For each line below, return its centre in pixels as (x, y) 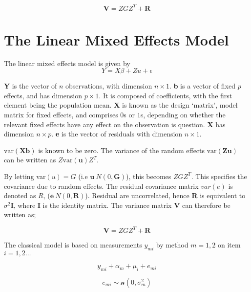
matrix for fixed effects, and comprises (61, 114)
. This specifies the (219, 176)
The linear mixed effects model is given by (67, 63)
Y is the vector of (31, 86)
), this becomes (149, 176)
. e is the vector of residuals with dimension (117, 134)
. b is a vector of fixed (202, 86)
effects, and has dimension (43, 95)
